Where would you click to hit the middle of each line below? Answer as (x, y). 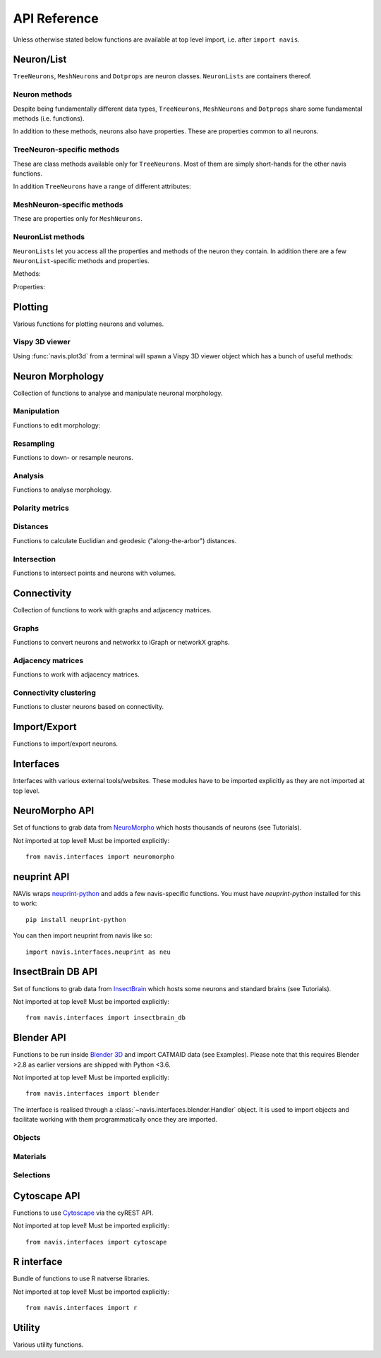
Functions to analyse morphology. (62, 490)
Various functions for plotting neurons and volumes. (89, 324)
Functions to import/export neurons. (66, 744)
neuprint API (41, 877)
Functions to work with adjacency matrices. (77, 674)
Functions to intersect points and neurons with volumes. (95, 573)
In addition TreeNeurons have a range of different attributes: (102, 186)
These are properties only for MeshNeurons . (78, 219)
